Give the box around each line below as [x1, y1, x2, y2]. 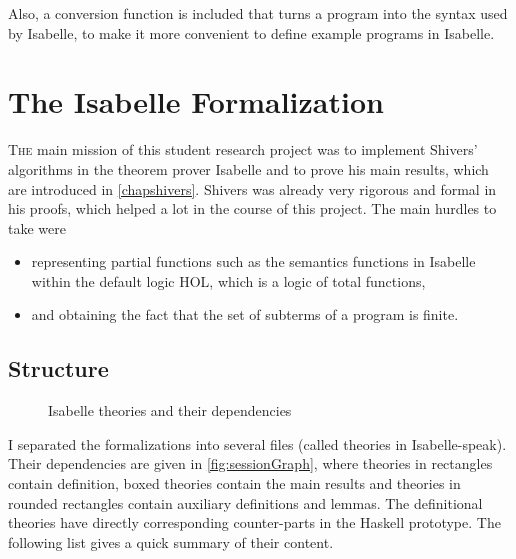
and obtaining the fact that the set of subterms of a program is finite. [31, 304, 459, 325]
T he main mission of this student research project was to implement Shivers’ [8, 139, 478, 160]
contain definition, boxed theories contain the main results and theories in [8, 473, 461, 494]
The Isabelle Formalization [8, 81, 384, 122]
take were [8, 217, 66, 238]
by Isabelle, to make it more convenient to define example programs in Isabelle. [8, 22, 495, 43]
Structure [8, 353, 109, 384]
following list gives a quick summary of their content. [8, 531, 334, 552]
